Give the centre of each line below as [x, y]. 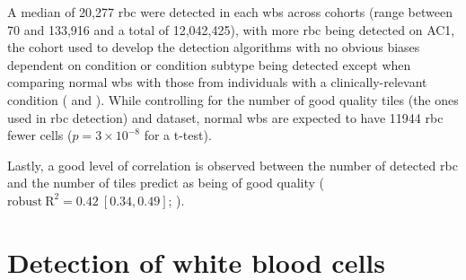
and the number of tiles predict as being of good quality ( [166, 183]
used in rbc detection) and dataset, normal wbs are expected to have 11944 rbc [225, 117]
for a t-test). [178, 135]
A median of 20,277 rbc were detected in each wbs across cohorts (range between [230, 12]
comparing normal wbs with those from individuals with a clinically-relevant [217, 82]
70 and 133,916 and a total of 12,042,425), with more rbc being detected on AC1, [231, 29]
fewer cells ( [40, 135]
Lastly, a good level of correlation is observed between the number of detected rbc [233, 165]
